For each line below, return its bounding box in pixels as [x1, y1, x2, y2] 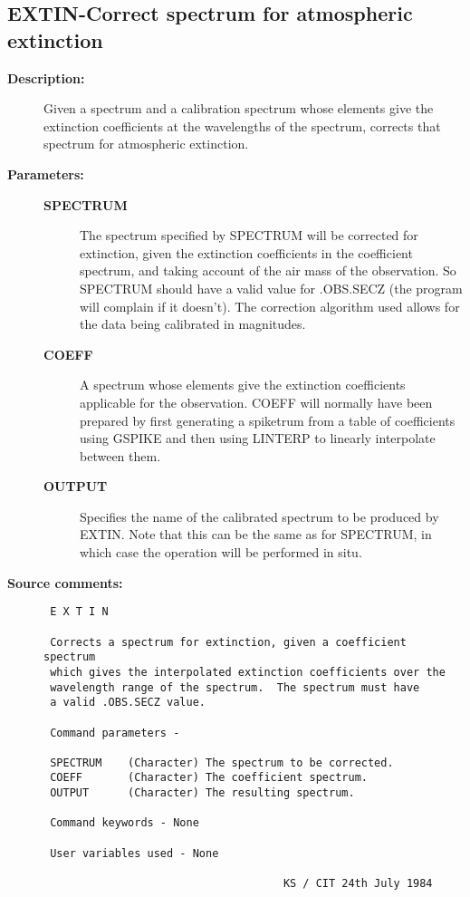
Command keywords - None [50, 816, 199, 830]
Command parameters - [50, 726, 180, 739]
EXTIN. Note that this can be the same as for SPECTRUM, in [80, 525, 432, 544]
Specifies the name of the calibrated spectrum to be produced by [80, 506, 439, 526]
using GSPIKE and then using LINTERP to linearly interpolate [80, 429, 436, 448]
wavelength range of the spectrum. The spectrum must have [50, 680, 420, 694]
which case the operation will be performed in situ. [80, 543, 362, 562]
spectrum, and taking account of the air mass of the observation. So [80, 261, 456, 280]
